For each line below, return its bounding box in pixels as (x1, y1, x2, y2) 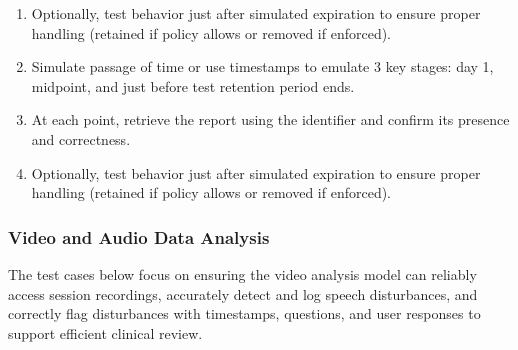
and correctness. (31, 128, 131, 149)
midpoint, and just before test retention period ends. (31, 75, 355, 96)
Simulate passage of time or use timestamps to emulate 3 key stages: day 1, (31, 56, 494, 77)
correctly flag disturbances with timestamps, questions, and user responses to (8, 303, 481, 324)
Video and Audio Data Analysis (8, 224, 270, 249)
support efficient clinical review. (8, 322, 203, 343)
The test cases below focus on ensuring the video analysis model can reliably (8, 263, 477, 284)
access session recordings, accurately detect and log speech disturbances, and (8, 283, 478, 304)
